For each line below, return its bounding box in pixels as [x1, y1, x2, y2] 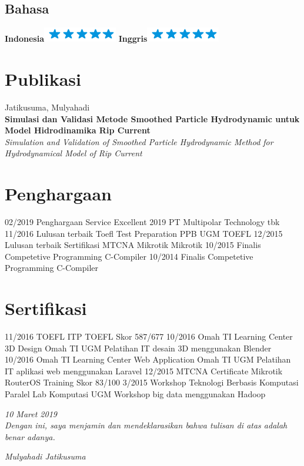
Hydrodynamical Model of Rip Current [5, 147, 142, 159]
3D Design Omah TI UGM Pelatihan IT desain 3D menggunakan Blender [5, 341, 272, 354]
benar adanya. [5, 430, 55, 442]
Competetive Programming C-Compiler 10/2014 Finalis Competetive [5, 250, 253, 262]
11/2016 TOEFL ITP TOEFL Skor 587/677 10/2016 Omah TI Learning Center [5, 330, 293, 343]
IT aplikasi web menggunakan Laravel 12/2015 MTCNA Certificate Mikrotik [5, 364, 283, 377]
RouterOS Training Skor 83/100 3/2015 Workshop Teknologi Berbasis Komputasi [5, 376, 299, 388]
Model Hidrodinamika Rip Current [5, 124, 151, 136]
